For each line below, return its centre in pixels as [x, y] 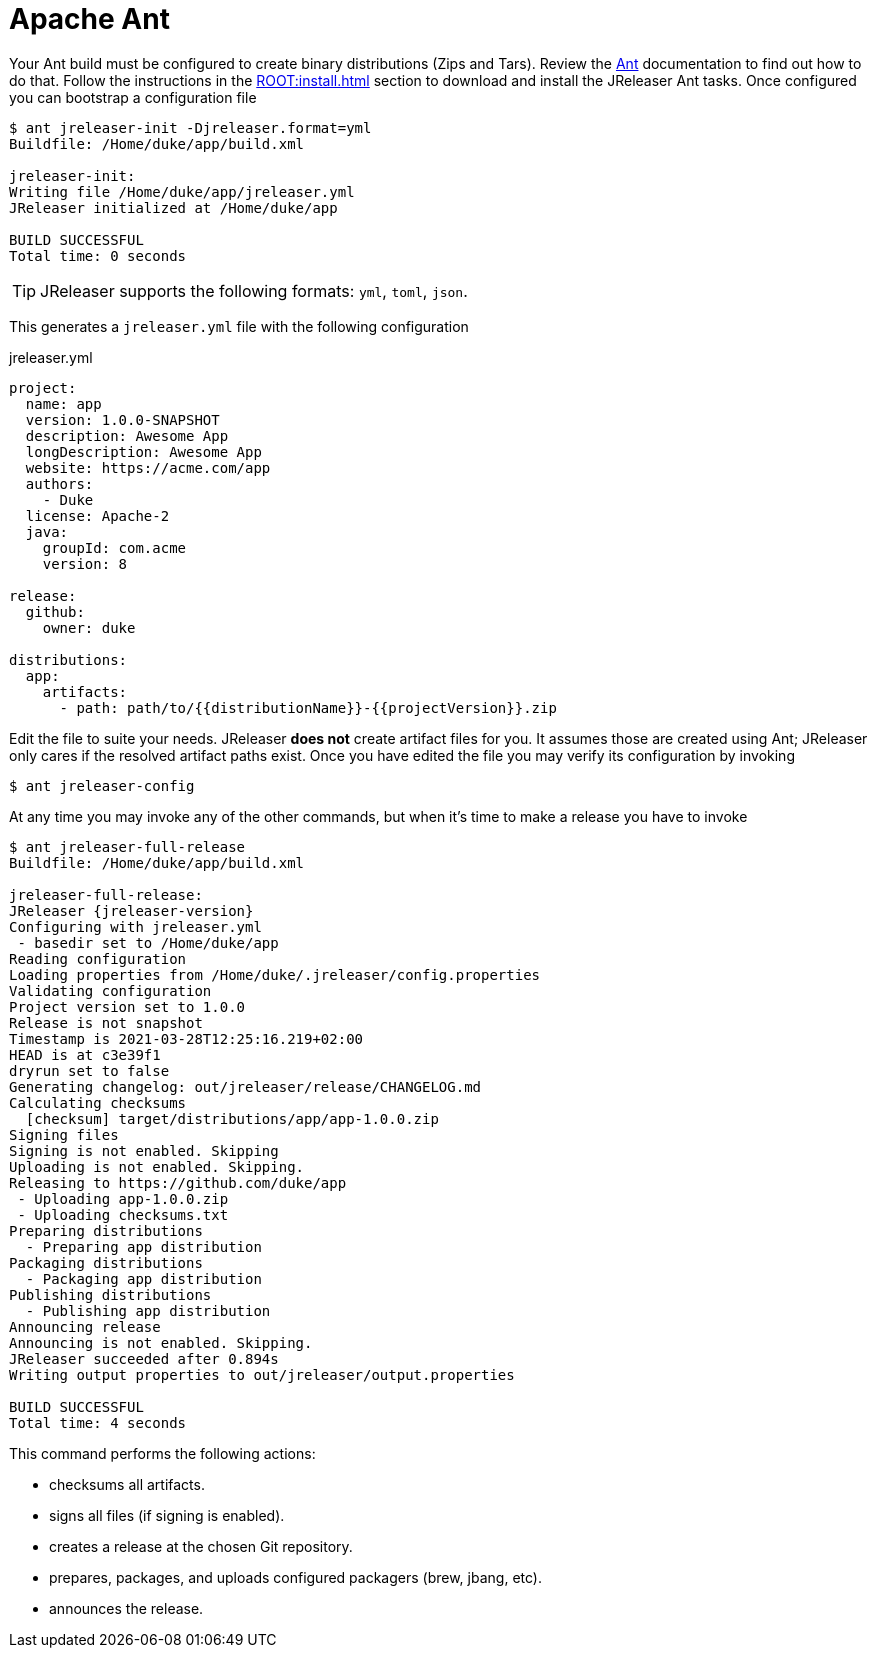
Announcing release [85, 1326]
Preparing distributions [106, 1230]
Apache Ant [89, 19]
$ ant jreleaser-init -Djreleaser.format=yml [190, 127]
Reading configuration [98, 958]
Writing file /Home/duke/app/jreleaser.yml [182, 191]
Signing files [64, 1134]
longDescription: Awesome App [143, 451]
